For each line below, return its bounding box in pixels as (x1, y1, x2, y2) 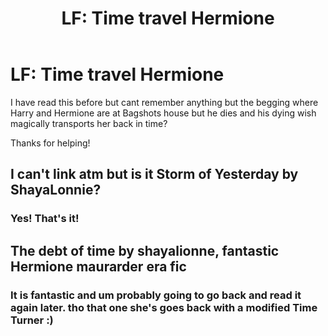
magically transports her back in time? (10, 117, 168, 129)
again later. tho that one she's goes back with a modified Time (10, 300, 318, 314)
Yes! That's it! (10, 212, 80, 226)
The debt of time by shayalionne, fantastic (10, 242, 280, 259)
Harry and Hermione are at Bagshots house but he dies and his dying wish (10, 107, 317, 119)
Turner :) (10, 313, 54, 327)
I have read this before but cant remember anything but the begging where (10, 96, 319, 108)
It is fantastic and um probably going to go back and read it (10, 288, 302, 302)
